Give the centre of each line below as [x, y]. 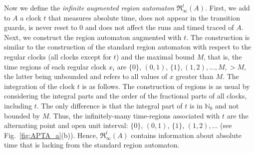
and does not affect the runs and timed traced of [159, 27]
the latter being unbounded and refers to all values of [86, 76]
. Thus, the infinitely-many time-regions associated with [134, 115]
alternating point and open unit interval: [66, 125]
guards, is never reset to [41, 27]
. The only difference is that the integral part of [110, 105]
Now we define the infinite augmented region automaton [89, 7]
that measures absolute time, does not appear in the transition [144, 17]
